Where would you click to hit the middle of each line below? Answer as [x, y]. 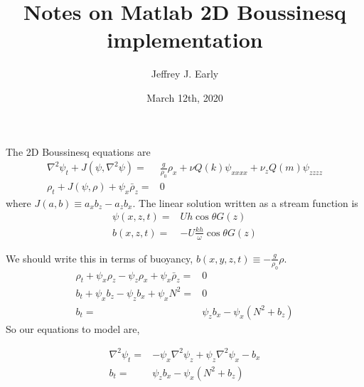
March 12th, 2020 [185, 97]
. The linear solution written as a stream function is [245, 202]
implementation [185, 39]
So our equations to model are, [73, 328]
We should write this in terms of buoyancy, [100, 258]
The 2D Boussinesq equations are [78, 151]
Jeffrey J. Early [185, 74]
